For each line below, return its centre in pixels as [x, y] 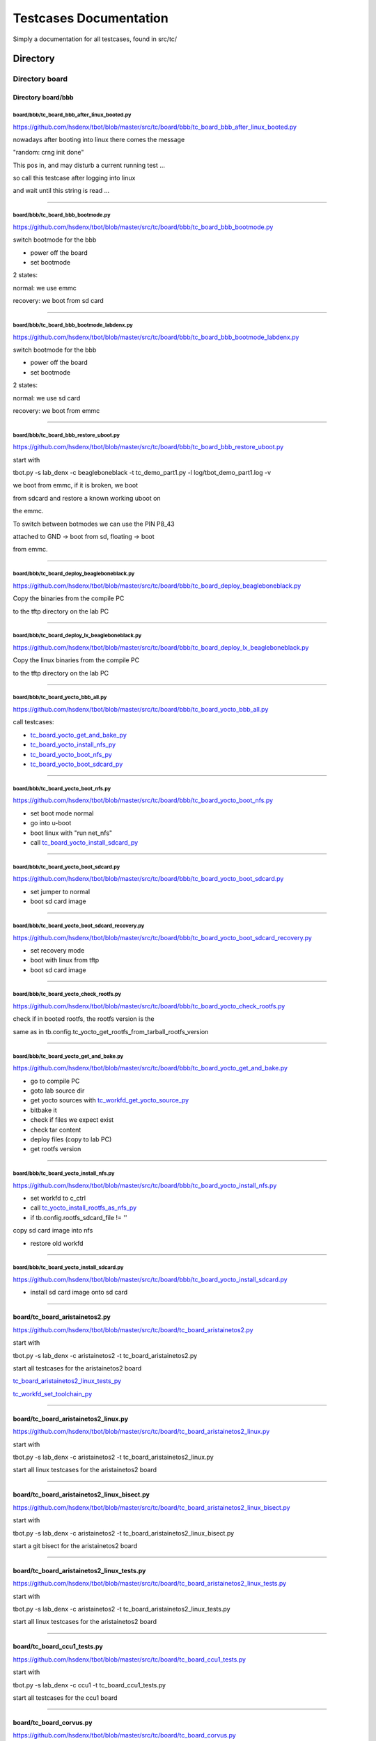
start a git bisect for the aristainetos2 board [75, 1545]
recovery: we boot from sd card [58, 301]
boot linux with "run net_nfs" [71, 833]
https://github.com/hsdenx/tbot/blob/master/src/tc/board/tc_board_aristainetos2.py [133, 1329]
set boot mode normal [62, 813]
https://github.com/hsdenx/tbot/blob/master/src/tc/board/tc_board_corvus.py [124, 1735]
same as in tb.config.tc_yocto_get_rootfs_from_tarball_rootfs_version [111, 1031]
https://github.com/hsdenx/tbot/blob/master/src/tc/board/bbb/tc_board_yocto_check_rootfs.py [149, 1006]
